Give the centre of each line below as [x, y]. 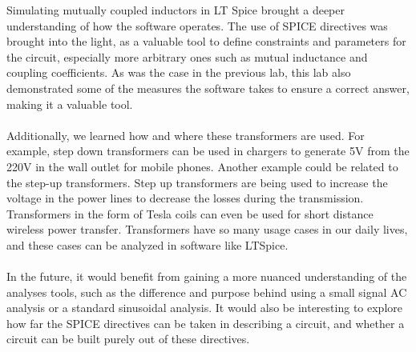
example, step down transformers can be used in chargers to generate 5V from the [208, 151]
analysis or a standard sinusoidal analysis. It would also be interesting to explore [204, 308]
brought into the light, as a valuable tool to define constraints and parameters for [206, 41]
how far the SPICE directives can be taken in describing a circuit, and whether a [206, 323]
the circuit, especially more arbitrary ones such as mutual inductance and [187, 56]
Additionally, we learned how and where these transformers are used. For [186, 135]
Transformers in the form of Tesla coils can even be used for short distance [190, 213]
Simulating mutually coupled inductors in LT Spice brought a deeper [176, 10]
